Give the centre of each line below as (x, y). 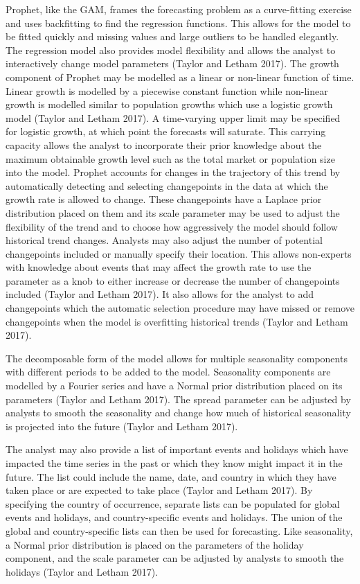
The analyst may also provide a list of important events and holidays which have (177, 449)
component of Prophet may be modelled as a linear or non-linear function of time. (180, 77)
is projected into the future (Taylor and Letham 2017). (122, 426)
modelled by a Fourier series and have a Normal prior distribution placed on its (174, 386)
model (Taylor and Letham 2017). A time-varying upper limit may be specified (173, 117)
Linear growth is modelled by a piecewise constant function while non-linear (167, 90)
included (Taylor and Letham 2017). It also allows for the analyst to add (160, 294)
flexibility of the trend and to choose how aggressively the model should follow (172, 226)
